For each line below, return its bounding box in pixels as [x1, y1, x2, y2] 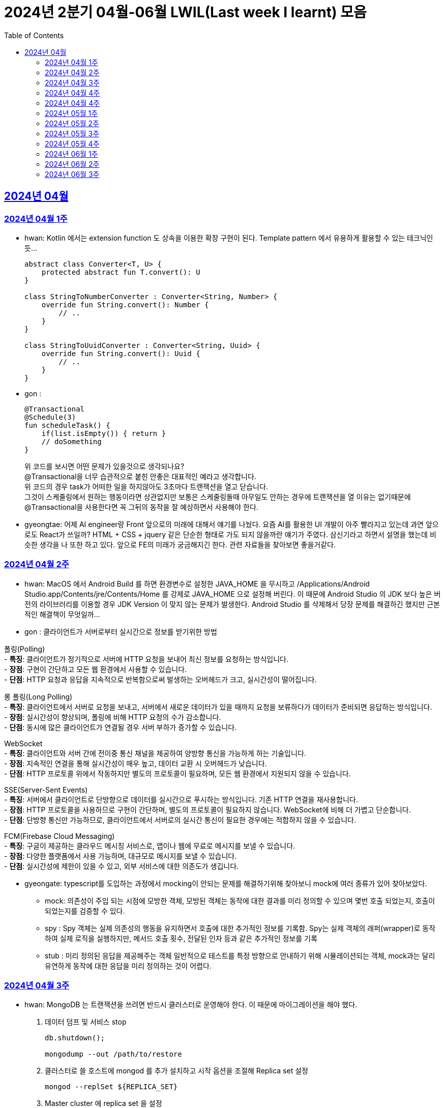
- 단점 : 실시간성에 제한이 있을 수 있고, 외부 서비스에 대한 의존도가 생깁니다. [4, 861, 239, 870]
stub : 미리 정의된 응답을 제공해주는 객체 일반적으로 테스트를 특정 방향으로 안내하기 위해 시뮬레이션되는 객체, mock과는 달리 [45, 951, 435, 960]
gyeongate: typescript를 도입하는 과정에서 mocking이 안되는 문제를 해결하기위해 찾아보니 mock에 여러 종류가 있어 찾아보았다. [24, 879, 427, 888]
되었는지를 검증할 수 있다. [45, 906, 125, 915]
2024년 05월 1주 [45, 108, 98, 118]
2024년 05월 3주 [45, 129, 100, 138]
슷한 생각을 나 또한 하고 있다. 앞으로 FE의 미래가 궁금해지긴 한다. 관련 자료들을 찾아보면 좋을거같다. [24, 540, 336, 549]
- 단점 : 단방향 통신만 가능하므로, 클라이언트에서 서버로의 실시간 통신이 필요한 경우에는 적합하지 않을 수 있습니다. [4, 815, 356, 824]
